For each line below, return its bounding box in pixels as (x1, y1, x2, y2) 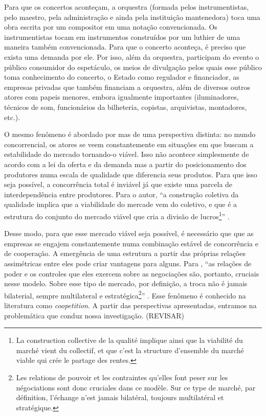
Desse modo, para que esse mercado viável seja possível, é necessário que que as (4, 228, 254, 239)
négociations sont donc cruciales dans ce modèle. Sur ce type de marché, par (16, 382, 256, 392)
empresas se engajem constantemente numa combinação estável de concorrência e (4, 238, 258, 248)
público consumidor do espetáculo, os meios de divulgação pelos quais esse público (4, 61, 262, 72)
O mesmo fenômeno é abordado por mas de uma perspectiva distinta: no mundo (4, 129, 256, 140)
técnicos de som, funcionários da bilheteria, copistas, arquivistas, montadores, (4, 101, 247, 112)
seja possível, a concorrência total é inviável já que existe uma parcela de (4, 179, 233, 190)
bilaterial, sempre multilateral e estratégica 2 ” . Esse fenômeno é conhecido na (4, 288, 246, 301)
